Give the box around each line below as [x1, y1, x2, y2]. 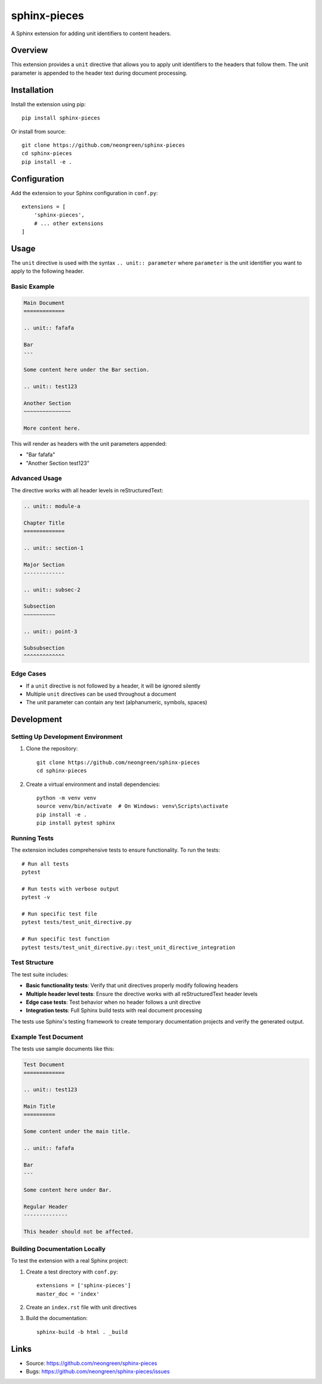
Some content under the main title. [23, 1128, 131, 1135]
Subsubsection [23, 645, 65, 652]
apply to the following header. [11, 267, 85, 275]
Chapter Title [23, 519, 65, 526]
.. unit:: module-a [23, 503, 80, 510]
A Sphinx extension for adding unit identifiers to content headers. [11, 30, 172, 37]
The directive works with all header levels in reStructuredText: [11, 486, 163, 494]
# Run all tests [21, 860, 69, 867]
